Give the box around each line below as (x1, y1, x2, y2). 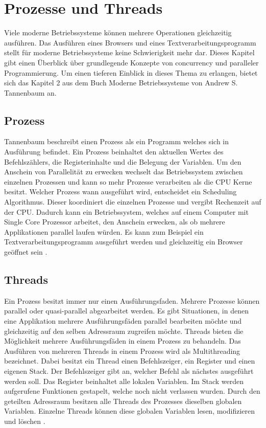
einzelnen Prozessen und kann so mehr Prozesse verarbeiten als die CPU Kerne (4, 176, 252, 187)
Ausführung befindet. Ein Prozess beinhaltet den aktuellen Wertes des (4, 146, 224, 157)
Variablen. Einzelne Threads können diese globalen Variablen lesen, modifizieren (4, 406, 255, 416)
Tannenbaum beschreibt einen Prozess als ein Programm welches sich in (4, 136, 229, 147)
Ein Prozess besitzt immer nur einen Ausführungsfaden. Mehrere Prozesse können (4, 295, 260, 306)
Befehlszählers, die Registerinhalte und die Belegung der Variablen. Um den (4, 156, 241, 167)
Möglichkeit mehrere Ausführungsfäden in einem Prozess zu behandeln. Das (4, 335, 241, 346)
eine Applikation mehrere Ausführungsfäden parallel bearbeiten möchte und (4, 316, 242, 326)
